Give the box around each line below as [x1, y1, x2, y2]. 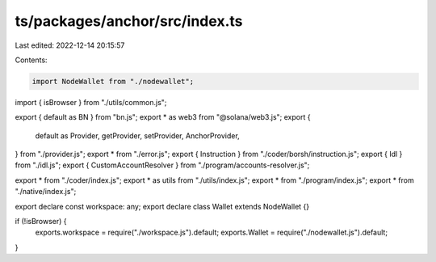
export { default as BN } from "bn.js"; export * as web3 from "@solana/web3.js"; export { [15, 112, 311, 122]
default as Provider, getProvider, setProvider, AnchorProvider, [35, 130, 240, 141]
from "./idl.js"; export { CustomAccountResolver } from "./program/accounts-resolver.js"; [15, 160, 310, 170]
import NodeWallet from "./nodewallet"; [31, 77, 194, 86]
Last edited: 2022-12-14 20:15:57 [15, 40, 125, 50]
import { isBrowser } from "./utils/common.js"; [15, 97, 167, 107]
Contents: [15, 55, 48, 65]
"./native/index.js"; [15, 187, 77, 196]
